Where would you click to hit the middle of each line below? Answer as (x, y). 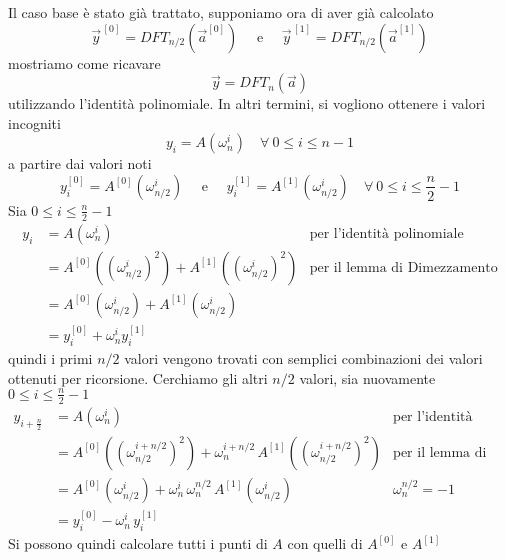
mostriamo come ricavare (84, 62)
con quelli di (325, 543)
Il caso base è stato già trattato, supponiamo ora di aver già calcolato (221, 12)
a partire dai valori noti (80, 163)
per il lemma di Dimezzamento (403, 267)
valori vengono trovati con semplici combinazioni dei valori (303, 358)
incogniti (34, 122)
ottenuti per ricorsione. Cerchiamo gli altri (138, 377)
